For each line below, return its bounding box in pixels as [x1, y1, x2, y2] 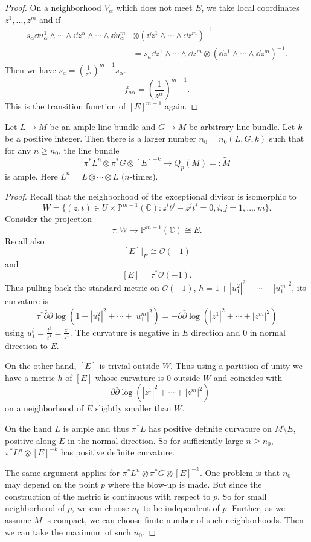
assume [5, 514, 31, 526]
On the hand [5, 422, 52, 434]
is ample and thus [63, 422, 129, 434]
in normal [249, 325, 286, 338]
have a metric [5, 371, 55, 384]
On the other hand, [5, 359, 77, 372]
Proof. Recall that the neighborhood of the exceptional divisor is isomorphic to [5, 190, 297, 203]
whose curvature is [95, 371, 164, 384]
